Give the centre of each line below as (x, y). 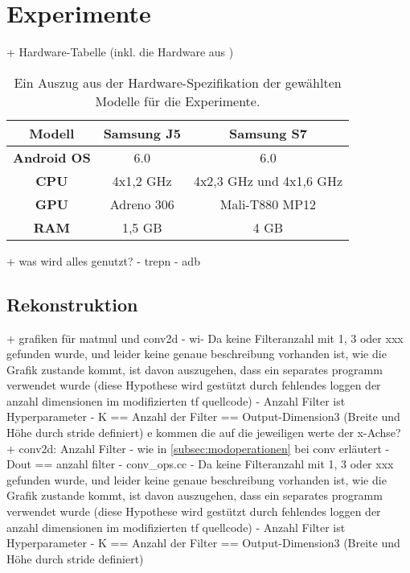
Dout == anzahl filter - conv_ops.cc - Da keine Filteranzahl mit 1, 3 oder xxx (200, 464)
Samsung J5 (142, 133)
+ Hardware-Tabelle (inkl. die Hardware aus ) (120, 52)
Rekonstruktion (72, 304)
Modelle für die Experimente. (178, 101)
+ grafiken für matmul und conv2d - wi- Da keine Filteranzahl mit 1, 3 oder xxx (205, 338)
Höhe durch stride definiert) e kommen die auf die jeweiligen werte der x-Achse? (204, 433)
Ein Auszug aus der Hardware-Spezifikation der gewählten (178, 82)
